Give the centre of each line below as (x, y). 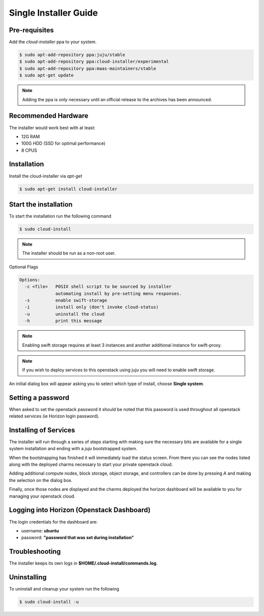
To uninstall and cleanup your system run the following (64, 589)
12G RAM (31, 137)
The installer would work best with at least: (52, 128)
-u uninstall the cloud (65, 314)
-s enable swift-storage (66, 300)
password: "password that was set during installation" (78, 538)
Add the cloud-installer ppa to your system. (53, 42)
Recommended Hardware (49, 116)
